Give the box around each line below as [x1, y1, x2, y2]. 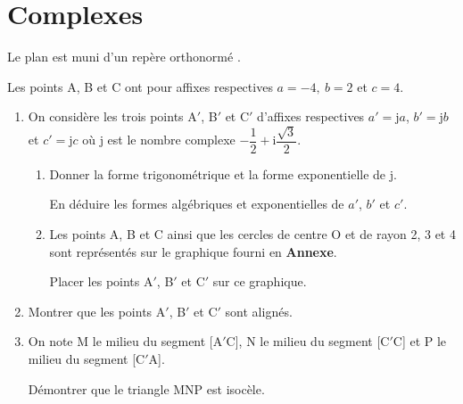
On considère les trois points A [28, 107, 197, 126]
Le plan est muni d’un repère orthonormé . [7, 47, 241, 66]
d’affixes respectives [257, 107, 365, 126]
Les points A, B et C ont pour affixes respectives [7, 77, 273, 95]
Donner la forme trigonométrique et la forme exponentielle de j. [49, 164, 397, 183]
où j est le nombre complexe [82, 130, 236, 149]
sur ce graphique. [212, 272, 307, 291]
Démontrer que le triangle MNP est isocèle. [28, 379, 265, 398]
